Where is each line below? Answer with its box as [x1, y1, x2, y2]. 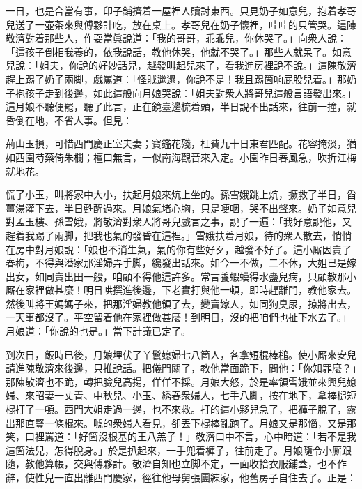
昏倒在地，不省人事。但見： [6, 112, 132, 127]
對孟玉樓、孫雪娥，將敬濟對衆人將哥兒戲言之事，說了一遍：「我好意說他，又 [6, 214, 352, 229]
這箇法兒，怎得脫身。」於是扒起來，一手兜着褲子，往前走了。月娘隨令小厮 [6, 442, 342, 457]
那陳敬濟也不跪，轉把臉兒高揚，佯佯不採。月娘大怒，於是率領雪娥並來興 [6, 374, 337, 389]
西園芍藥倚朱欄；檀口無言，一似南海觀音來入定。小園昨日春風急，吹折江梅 [15, 149, 356, 164]
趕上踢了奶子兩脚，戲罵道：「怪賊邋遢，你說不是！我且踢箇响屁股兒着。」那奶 [6, 71, 356, 86]
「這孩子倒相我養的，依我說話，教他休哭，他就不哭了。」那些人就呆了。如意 [6, 44, 352, 59]
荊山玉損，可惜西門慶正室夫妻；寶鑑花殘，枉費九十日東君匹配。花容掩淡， [6, 136, 347, 151]
